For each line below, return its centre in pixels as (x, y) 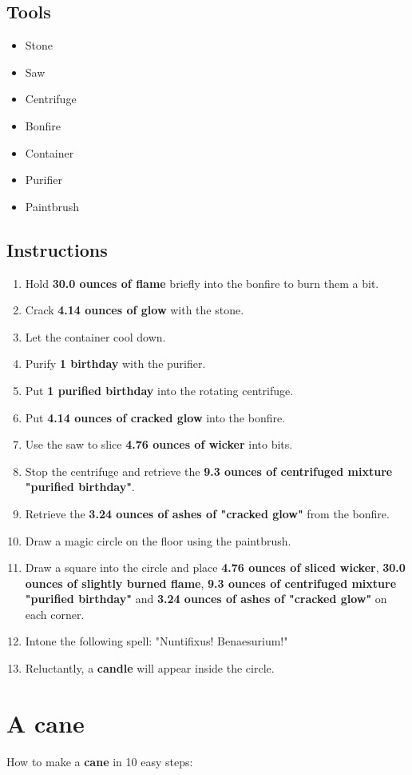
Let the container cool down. (95, 336)
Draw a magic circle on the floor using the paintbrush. (158, 540)
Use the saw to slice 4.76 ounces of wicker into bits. (159, 444)
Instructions (57, 249)
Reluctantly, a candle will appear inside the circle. (150, 668)
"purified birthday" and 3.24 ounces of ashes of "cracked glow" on (206, 599)
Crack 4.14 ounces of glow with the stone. (135, 310)
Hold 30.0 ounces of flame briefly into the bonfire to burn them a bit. (202, 283)
